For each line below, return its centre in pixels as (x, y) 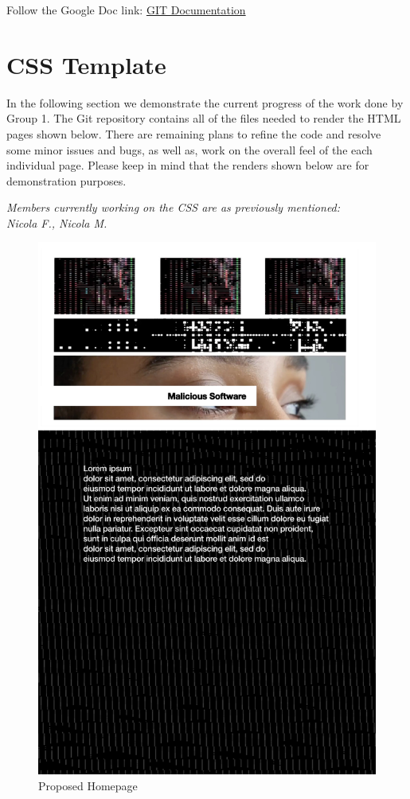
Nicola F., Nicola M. (57, 222)
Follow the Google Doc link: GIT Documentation (126, 10)
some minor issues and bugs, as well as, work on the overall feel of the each (189, 149)
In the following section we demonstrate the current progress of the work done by (205, 102)
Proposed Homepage (88, 786)
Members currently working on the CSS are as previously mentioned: (174, 207)
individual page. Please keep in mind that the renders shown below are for (188, 165)
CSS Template (86, 64)
